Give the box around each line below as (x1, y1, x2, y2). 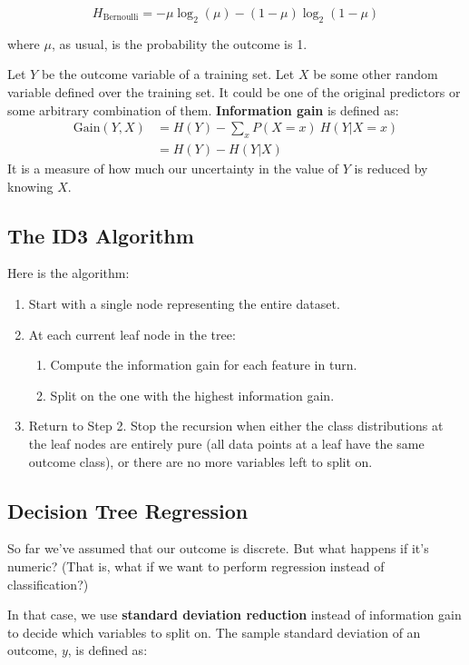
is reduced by (354, 159, 428, 178)
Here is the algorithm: (7, 263, 130, 283)
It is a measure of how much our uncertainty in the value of (7, 159, 339, 178)
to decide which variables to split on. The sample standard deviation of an (7, 622, 421, 641)
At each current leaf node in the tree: (28, 324, 236, 343)
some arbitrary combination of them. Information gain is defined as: (7, 100, 399, 119)
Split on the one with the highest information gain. (50, 385, 335, 404)
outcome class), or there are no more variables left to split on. (28, 452, 373, 471)
